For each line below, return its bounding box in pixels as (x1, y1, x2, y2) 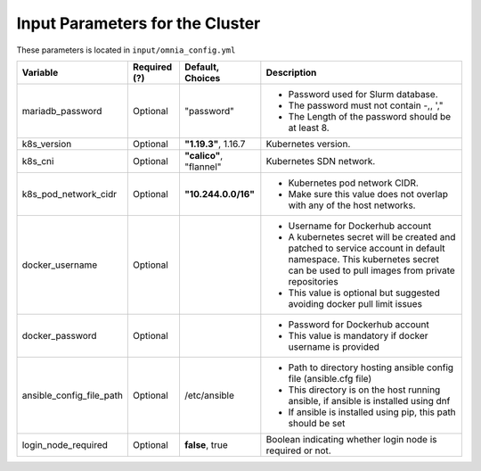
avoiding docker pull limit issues (288, 297, 423, 310)
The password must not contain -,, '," (288, 99, 444, 112)
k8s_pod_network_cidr (21, 187, 118, 200)
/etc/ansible (183, 389, 235, 401)
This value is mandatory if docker (288, 329, 428, 342)
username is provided (288, 340, 380, 352)
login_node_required (21, 438, 109, 450)
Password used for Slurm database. (288, 87, 438, 100)
